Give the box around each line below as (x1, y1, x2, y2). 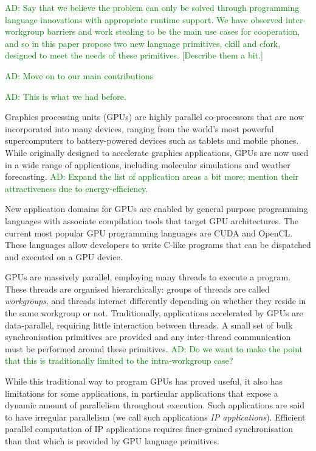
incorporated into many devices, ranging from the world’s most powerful (5, 122, 274, 135)
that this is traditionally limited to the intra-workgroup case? (5, 354, 233, 367)
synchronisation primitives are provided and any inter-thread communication (5, 330, 291, 343)
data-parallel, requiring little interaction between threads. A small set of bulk (5, 318, 293, 331)
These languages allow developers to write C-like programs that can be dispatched (5, 238, 311, 251)
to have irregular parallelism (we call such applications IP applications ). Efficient (5, 410, 306, 423)
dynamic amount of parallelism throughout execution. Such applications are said (5, 399, 305, 411)
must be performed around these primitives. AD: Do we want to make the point (5, 342, 303, 355)
